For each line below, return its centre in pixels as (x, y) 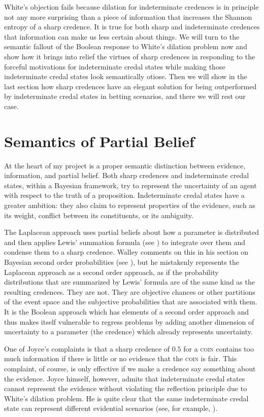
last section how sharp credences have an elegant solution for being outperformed (130, 86)
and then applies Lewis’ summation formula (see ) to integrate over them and (125, 242)
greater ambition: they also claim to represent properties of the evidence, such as (130, 205)
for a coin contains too (219, 348)
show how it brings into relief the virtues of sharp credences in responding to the (130, 56)
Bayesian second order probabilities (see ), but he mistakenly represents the (122, 262)
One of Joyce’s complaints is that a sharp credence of (87, 348)
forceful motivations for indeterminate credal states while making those (115, 66)
